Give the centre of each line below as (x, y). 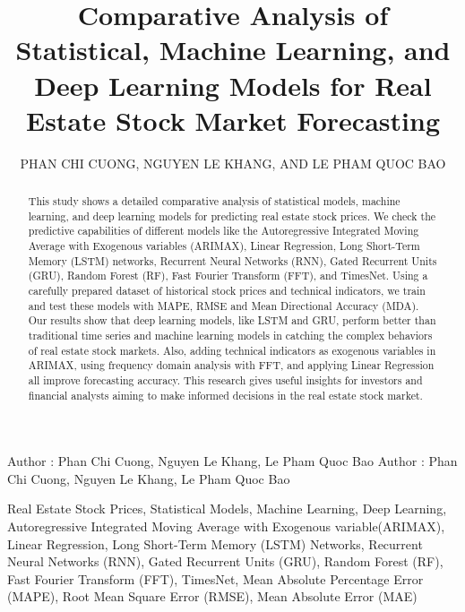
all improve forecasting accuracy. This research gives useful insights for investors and (225, 379)
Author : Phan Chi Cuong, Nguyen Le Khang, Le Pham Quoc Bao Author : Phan (232, 461)
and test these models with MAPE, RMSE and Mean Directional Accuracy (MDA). (224, 305)
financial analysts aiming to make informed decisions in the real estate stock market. (225, 395)
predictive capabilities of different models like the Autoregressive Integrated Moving (224, 231)
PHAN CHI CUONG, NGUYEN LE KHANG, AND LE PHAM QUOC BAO (233, 163)
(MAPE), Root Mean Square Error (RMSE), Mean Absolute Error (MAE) (212, 596)
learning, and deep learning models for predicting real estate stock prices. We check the (232, 215)
